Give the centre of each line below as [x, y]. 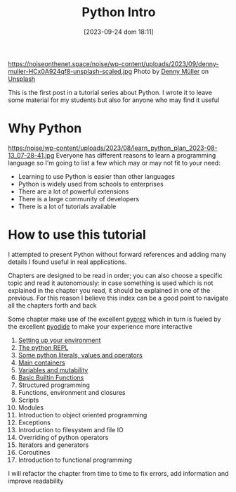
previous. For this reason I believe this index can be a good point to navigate [118, 298]
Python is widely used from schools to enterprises [91, 184]
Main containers [41, 362]
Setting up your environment [59, 340]
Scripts [28, 400]
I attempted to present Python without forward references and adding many [117, 254]
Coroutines [34, 452]
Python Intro [119, 12]
